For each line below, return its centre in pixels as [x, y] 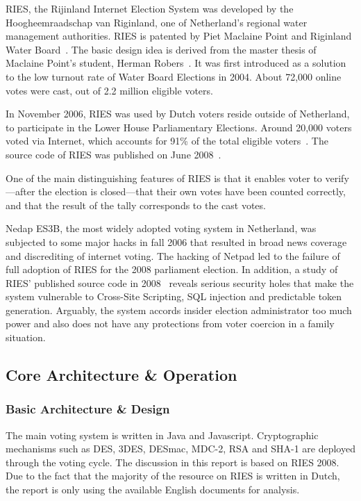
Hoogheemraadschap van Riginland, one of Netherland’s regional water [157, 22]
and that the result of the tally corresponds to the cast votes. [136, 205]
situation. [26, 337]
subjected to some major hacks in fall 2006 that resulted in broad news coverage [176, 241]
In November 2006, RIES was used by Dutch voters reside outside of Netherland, [178, 114]
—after [20, 191]
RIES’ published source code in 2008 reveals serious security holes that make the [180, 282]
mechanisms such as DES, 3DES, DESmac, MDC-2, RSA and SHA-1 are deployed [180, 449]
